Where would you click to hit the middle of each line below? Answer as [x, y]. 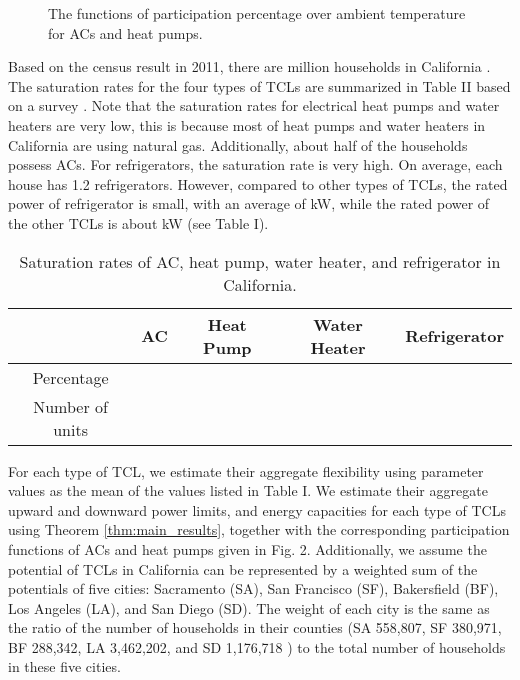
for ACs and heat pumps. [125, 32]
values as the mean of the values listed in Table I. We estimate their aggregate [248, 490]
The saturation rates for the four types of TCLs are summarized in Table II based [259, 85]
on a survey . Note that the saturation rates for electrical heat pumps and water [254, 105]
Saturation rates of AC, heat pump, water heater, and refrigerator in [260, 261]
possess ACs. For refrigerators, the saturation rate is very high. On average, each [255, 164]
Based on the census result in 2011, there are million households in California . [249, 66]
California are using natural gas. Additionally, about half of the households [238, 144]
